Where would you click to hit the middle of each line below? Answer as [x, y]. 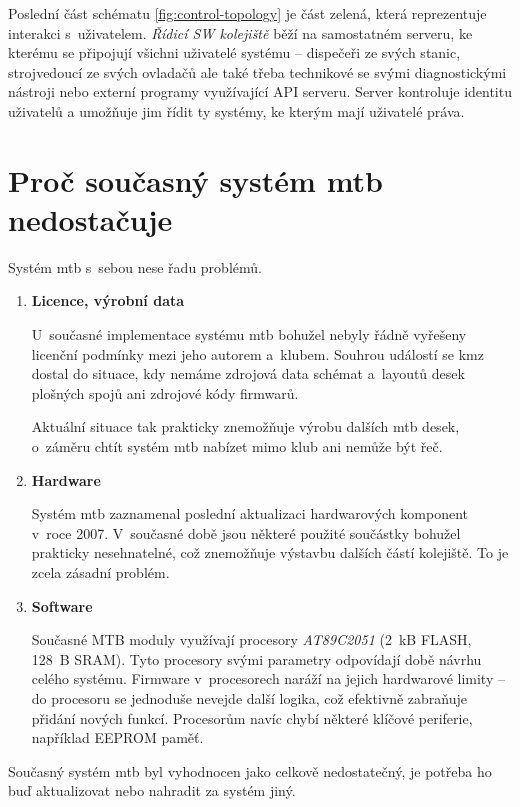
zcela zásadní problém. [100, 572]
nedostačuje [90, 218]
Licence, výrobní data [108, 300]
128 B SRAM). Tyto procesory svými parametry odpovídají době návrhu [256, 658]
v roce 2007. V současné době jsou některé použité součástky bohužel [246, 532]
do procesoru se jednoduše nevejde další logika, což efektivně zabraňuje [249, 697]
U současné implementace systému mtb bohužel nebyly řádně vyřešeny [249, 334]
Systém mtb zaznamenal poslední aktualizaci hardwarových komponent [249, 513]
